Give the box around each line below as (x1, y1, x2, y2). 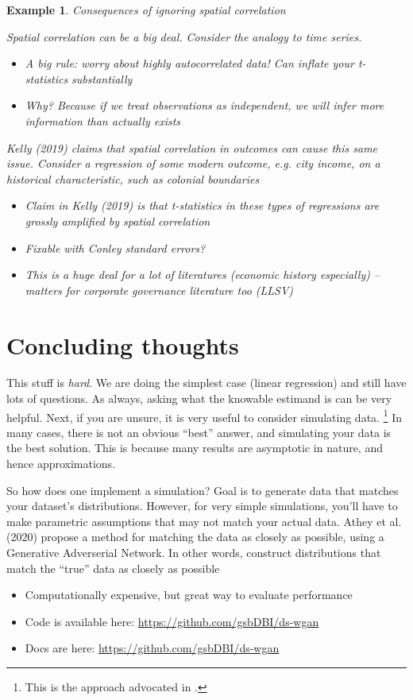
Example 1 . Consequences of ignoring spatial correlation (6, 2, 286, 17)
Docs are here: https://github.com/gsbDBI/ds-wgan (25, 640, 280, 656)
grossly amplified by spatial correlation (25, 212, 210, 229)
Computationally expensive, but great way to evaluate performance (25, 586, 353, 603)
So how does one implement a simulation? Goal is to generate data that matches (6, 481, 399, 498)
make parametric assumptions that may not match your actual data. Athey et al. (6, 512, 402, 529)
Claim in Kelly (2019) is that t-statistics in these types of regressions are (25, 197, 380, 214)
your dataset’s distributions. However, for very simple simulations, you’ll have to (6, 497, 398, 514)
